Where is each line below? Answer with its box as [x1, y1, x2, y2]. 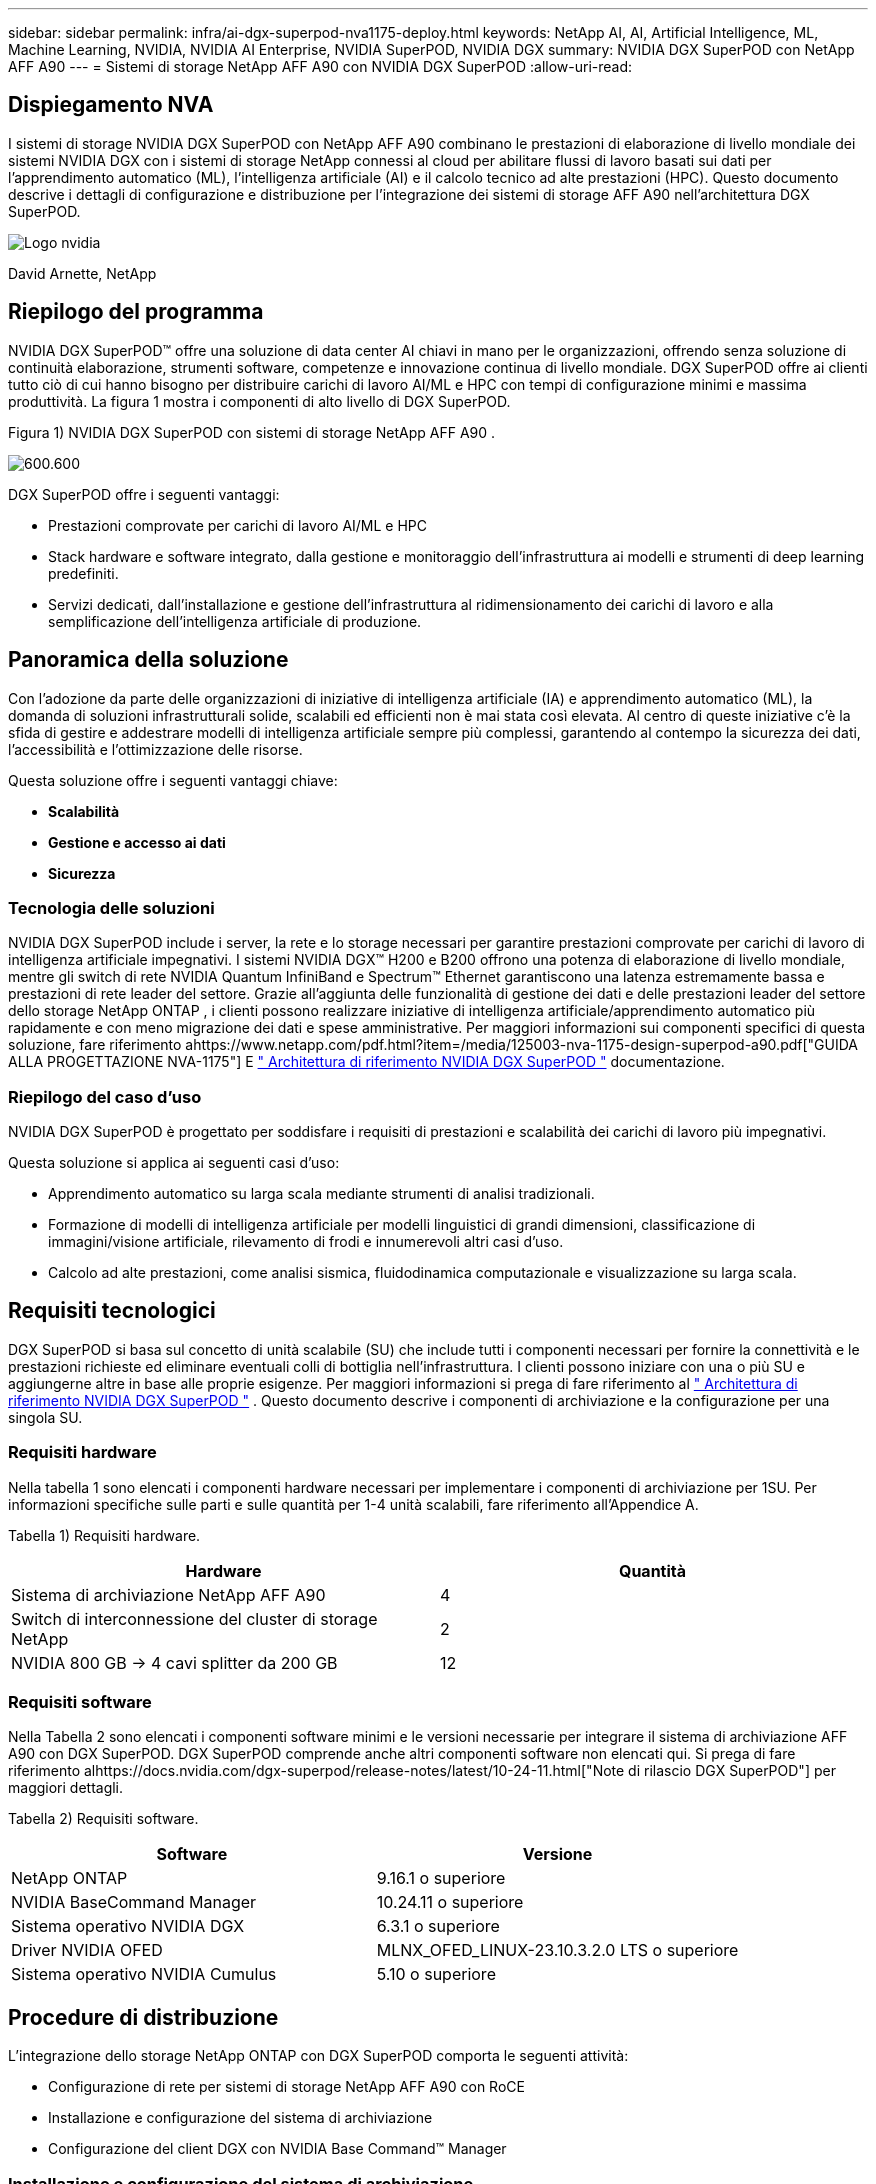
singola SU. [8, 1408, 83, 1426]
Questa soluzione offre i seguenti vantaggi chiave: [8, 771, 338, 789]
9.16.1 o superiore [376, 1868, 506, 1889]
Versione [522, 1844, 593, 1865]
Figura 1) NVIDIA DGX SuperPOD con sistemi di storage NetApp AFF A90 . [8, 423, 496, 441]
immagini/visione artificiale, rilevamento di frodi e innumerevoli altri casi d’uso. [48, 1233, 564, 1251]
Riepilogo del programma [8, 299, 264, 325]
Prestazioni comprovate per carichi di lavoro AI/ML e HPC [48, 516, 428, 534]
